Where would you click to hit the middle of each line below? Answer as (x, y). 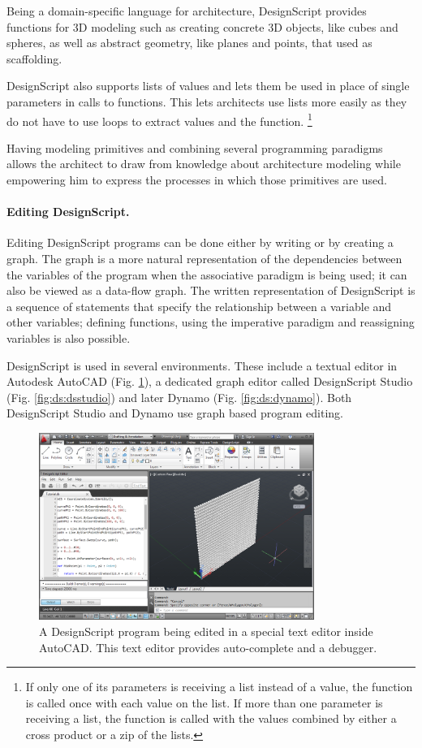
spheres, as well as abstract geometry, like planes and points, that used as (189, 43)
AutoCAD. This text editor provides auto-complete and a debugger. (208, 647)
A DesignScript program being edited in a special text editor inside (206, 631)
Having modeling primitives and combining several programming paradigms (195, 147)
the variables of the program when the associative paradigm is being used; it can (207, 274)
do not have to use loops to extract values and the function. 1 (159, 119)
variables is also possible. (69, 337)
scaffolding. (34, 58)
